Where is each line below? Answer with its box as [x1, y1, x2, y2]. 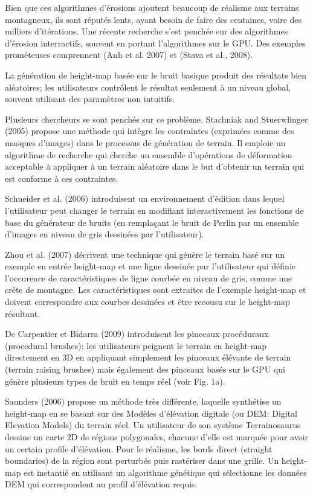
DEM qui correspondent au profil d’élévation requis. [5, 478, 198, 490]
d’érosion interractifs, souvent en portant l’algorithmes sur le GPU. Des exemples [5, 36, 306, 49]
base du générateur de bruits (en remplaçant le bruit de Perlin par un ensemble [5, 216, 299, 228]
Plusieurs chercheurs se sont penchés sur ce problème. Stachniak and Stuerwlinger [5, 112, 308, 125]
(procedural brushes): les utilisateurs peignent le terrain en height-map [5, 339, 267, 351]
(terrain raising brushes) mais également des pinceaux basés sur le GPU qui [5, 363, 285, 376]
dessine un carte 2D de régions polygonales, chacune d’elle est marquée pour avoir [5, 431, 309, 443]
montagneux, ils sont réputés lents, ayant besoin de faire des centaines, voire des [5, 13, 302, 25]
